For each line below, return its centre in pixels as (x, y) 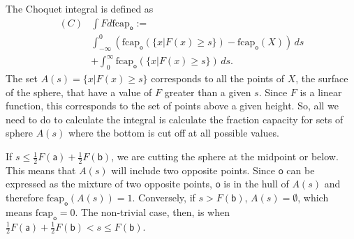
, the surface (322, 78)
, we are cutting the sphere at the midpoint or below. (225, 156)
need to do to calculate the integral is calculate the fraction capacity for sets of (175, 119)
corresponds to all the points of (218, 78)
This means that (41, 170)
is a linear (321, 92)
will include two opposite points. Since (193, 170)
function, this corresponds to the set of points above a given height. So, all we (172, 106)
